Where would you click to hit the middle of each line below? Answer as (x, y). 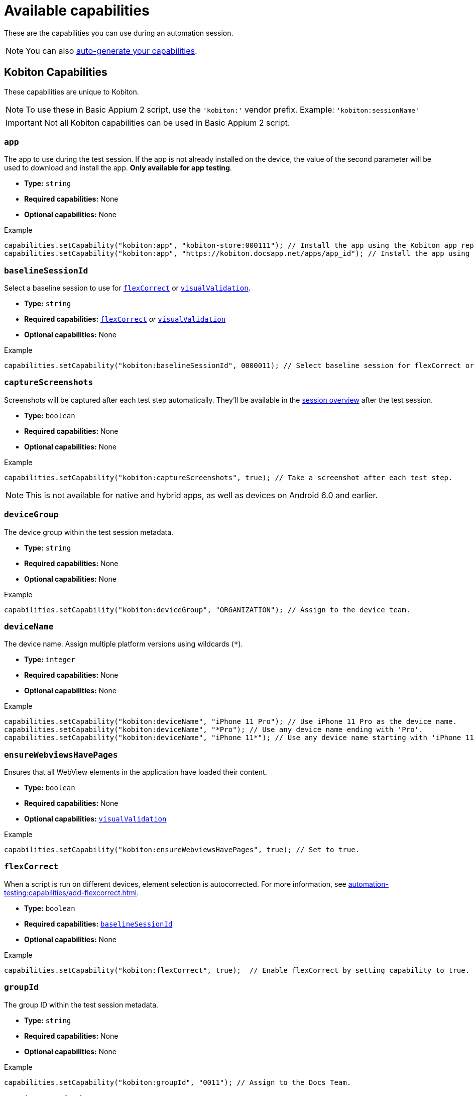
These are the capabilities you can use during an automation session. (119, 33)
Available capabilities (77, 11)
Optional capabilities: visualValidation (95, 819)
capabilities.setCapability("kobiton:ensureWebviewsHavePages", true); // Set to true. (182, 850)
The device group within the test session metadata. (89, 532)
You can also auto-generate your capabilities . (111, 51)
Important (24, 122)
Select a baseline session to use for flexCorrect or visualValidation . (127, 288)
